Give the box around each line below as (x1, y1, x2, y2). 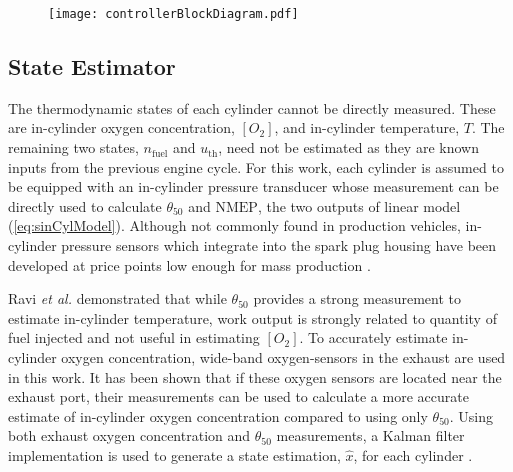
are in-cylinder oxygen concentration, (8, 117, 235, 138)
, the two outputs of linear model (257, 195, 461, 216)
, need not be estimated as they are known (218, 137, 479, 158)
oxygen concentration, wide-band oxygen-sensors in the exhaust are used (61, 346, 506, 367)
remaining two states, (8, 137, 139, 158)
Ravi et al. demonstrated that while (8, 288, 227, 309)
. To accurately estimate (299, 327, 448, 348)
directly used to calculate (8, 195, 162, 216)
